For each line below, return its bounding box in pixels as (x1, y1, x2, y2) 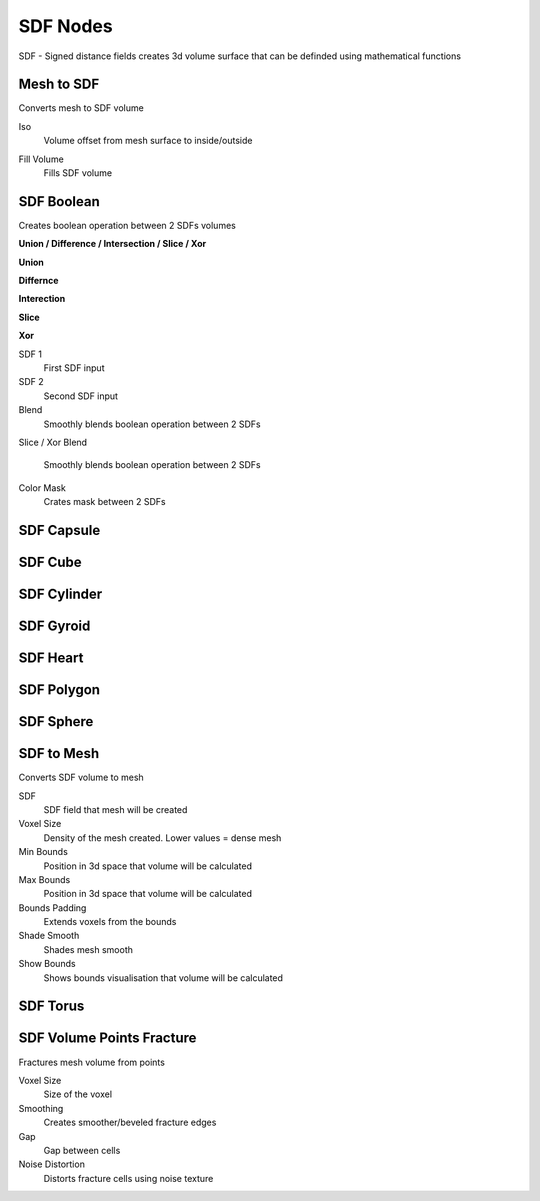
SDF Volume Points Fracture (18, 1030, 197, 1047)
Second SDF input (43, 390, 119, 402)
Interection (18, 293, 66, 305)
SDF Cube (18, 554, 82, 570)
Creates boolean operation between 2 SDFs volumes (18, 219, 237, 231)
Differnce (18, 275, 59, 287)
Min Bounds (18, 846, 69, 858)
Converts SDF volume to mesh (18, 771, 144, 784)
